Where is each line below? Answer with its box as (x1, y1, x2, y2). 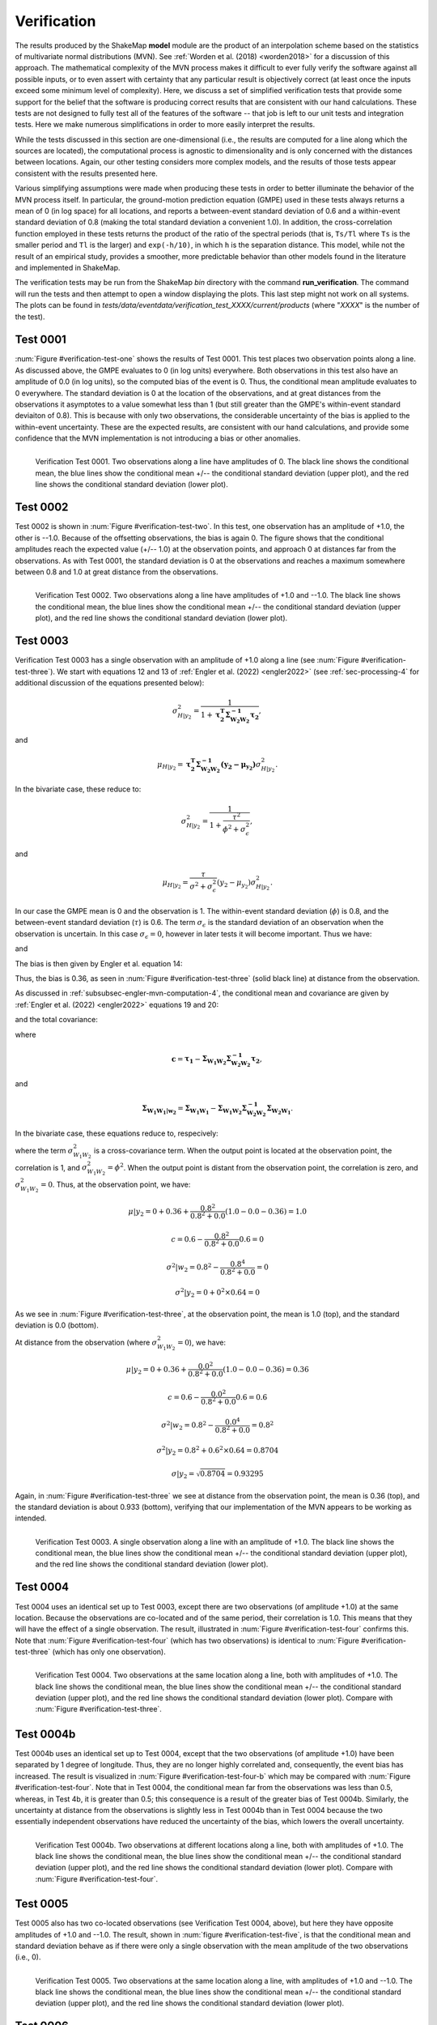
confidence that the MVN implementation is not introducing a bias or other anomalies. (15, 433, 301, 443)
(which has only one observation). (52, 1647, 166, 1656)
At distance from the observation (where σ (15, 1337, 158, 1348)
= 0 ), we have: (176, 1337, 227, 1348)
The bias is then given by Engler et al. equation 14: (15, 958, 183, 968)
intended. (15, 1513, 47, 1523)
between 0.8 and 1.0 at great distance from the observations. (15, 567, 218, 577)
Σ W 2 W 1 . (266, 1104, 294, 1116)
